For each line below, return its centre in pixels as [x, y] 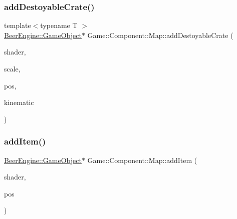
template [18, 25]
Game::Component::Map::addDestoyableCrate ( [160, 35]
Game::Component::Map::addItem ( [142, 160]
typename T [59, 25]
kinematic [19, 102]
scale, [12, 68]
